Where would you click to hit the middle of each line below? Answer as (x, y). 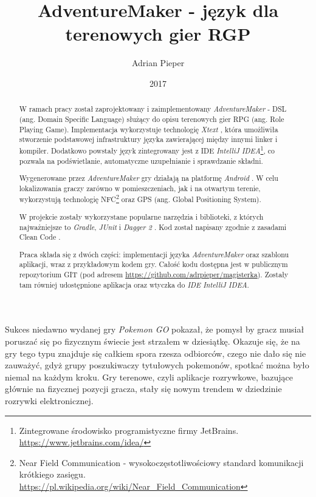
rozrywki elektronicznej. (49, 400)
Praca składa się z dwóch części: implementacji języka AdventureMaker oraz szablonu (154, 254)
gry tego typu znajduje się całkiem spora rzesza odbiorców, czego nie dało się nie (156, 353)
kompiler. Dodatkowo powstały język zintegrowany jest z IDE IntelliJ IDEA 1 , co (147, 149)
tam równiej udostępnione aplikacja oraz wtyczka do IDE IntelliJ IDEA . (134, 284)
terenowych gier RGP (158, 34)
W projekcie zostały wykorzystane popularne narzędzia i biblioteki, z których (141, 216)
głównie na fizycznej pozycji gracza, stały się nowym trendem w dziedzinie (143, 389)
